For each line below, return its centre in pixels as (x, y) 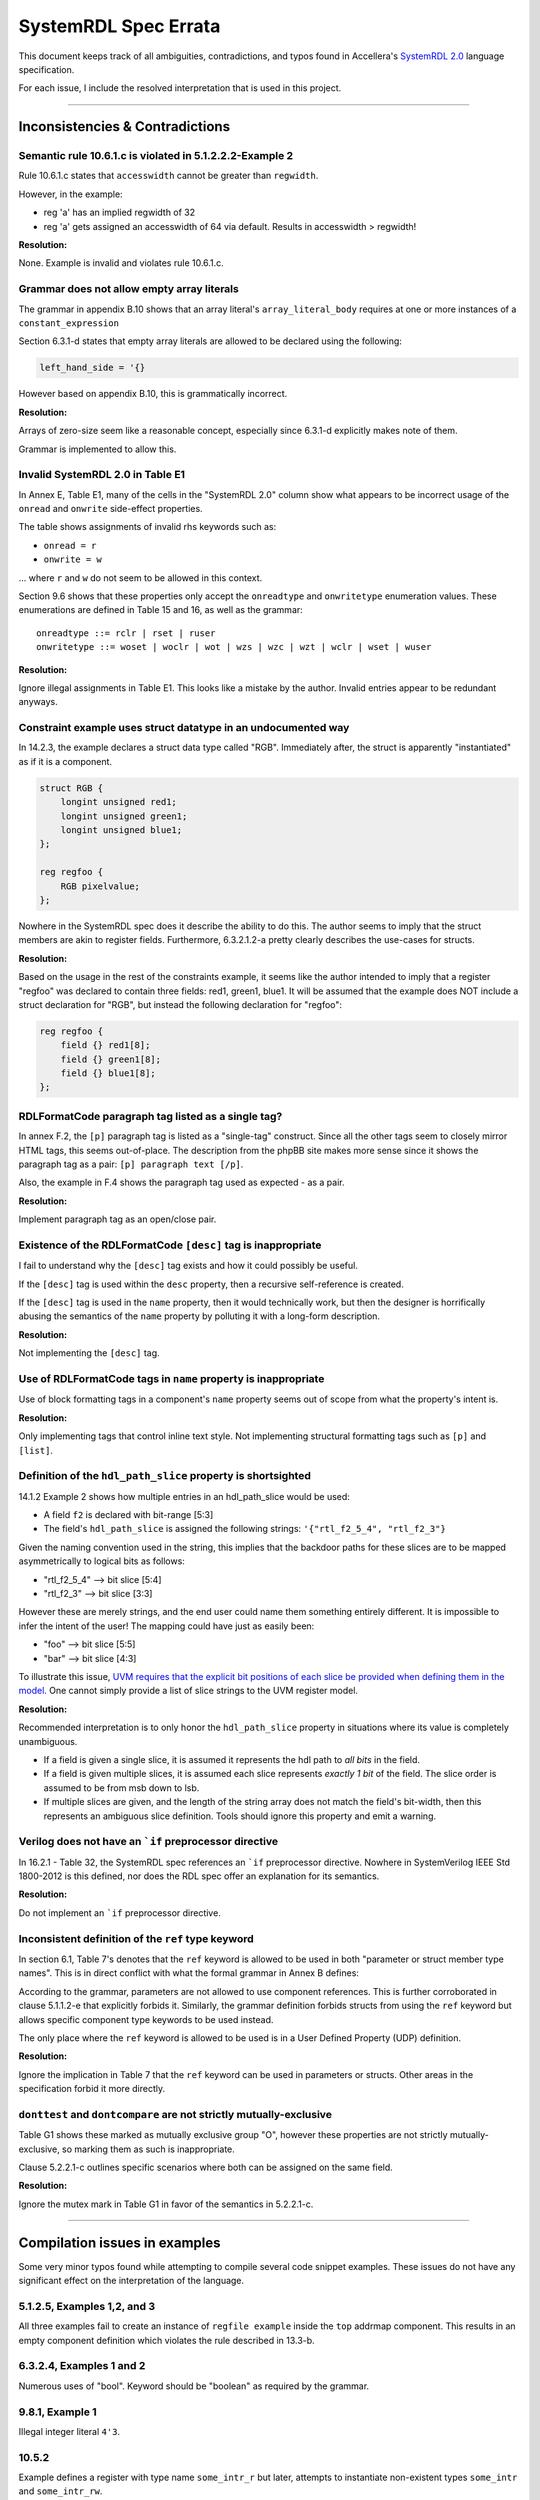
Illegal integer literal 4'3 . (69, 2431)
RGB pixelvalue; (100, 886)
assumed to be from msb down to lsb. (121, 1787)
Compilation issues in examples (119, 2242)
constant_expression (69, 323)
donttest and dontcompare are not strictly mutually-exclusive (175, 2114)
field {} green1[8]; (111, 1059)
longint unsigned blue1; (121, 830)
